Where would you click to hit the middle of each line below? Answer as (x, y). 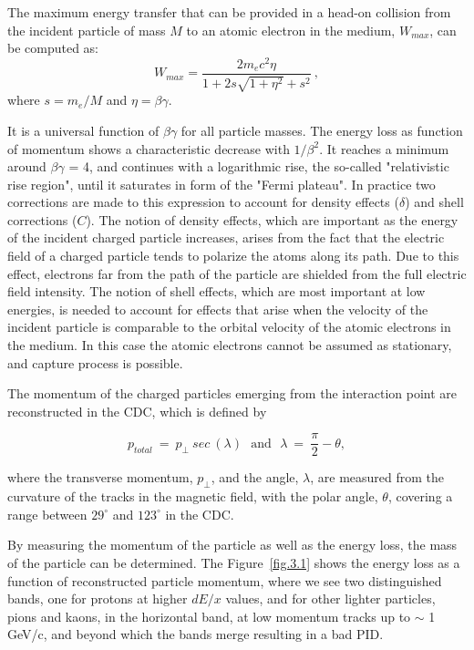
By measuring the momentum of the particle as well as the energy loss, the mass (232, 545)
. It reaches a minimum (384, 148)
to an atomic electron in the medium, (291, 30)
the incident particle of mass (87, 30)
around (27, 166)
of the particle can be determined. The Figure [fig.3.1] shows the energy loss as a (234, 563)
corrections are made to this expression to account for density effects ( (203, 202)
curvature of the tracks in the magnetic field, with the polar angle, (193, 496)
